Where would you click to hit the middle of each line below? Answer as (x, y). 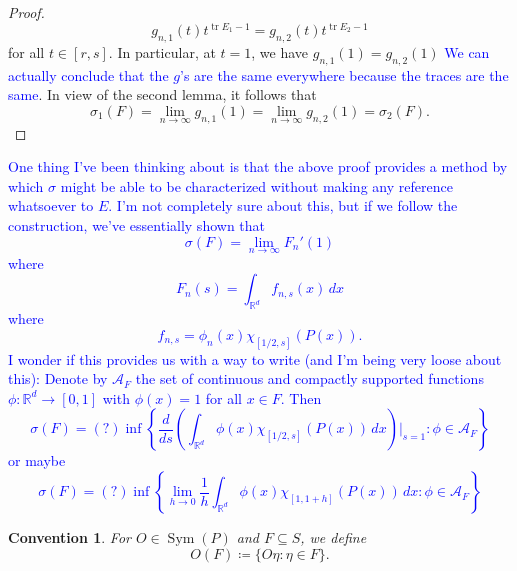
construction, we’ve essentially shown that (136, 225)
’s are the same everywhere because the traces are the (344, 74)
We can (467, 51)
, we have (280, 51)
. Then (301, 397)
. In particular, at (162, 51)
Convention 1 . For (69, 537)
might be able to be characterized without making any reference (256, 185)
